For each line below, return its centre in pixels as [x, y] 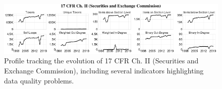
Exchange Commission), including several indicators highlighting [104, 70]
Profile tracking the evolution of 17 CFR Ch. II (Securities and [101, 61]
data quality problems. [39, 80]
